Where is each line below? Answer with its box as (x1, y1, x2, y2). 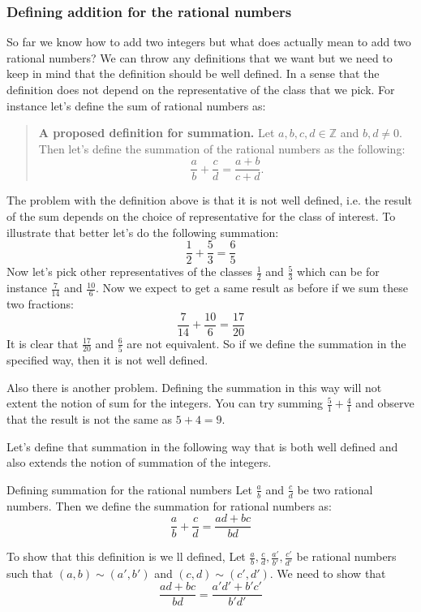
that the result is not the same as (6, 410, 173, 427)
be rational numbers (296, 548, 397, 565)
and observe (355, 394, 415, 412)
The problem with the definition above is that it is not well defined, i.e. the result (6, 192, 413, 209)
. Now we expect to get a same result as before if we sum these (96, 279, 408, 296)
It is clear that (6, 334, 79, 351)
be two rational (297, 481, 373, 498)
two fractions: (6, 295, 74, 312)
